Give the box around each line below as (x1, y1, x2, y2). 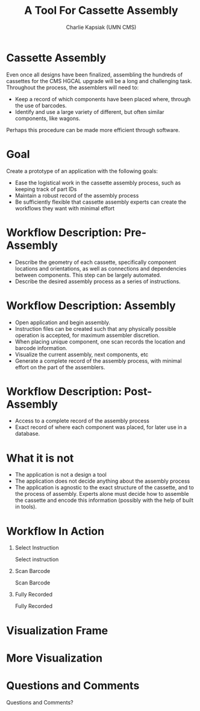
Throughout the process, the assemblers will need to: (6, 84, 139, 91)
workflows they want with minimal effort (14, 204, 115, 211)
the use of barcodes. (14, 102, 67, 109)
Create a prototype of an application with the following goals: (6, 167, 158, 175)
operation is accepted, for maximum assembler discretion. (14, 331, 160, 339)
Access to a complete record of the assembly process (14, 417, 149, 425)
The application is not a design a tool (14, 471, 107, 478)
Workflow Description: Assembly (6, 299, 176, 312)
